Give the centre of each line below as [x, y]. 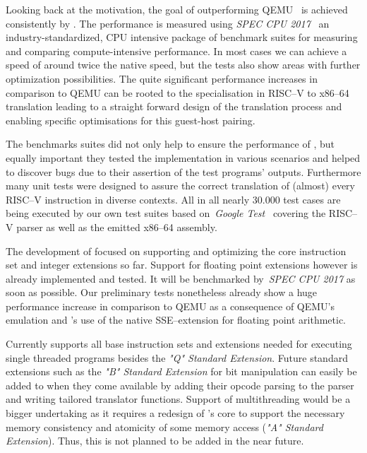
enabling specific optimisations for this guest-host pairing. [131, 120]
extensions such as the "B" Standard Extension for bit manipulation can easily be [181, 371]
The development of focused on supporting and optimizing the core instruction [176, 251]
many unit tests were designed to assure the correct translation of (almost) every [180, 186]
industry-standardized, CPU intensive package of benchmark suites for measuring [182, 37]
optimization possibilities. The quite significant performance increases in [162, 78]
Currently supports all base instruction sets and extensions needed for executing [179, 344]
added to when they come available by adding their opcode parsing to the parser [180, 385]
